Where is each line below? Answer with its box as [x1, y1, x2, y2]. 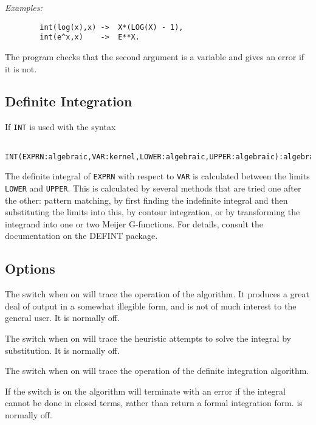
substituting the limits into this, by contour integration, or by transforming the [5, 206, 300, 218]
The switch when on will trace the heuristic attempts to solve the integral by [5, 331, 291, 344]
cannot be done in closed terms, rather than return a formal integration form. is [5, 396, 303, 409]
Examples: [5, 1, 43, 13]
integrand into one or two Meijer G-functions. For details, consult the [5, 217, 263, 230]
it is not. [5, 62, 37, 75]
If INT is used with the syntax [5, 120, 116, 133]
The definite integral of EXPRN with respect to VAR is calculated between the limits [5, 170, 310, 182]
